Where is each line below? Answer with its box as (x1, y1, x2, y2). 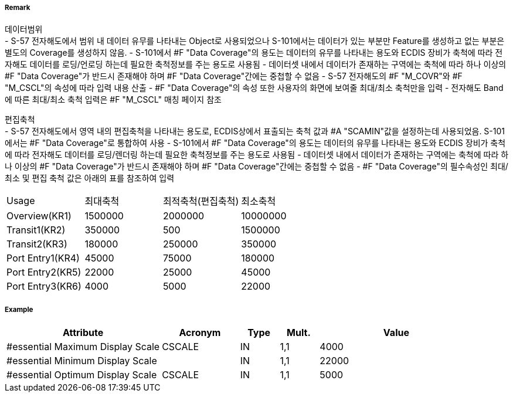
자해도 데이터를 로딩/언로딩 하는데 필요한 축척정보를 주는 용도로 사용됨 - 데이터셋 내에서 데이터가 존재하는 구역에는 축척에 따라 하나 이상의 (5, 59, 507, 70)
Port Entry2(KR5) (6, 266, 81, 279)
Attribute (62, 327, 104, 339)
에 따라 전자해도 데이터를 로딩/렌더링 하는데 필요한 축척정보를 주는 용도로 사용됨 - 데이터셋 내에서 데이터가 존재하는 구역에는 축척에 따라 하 (5, 150, 509, 160)
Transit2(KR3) (6, 238, 67, 250)
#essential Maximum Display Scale (6, 341, 160, 353)
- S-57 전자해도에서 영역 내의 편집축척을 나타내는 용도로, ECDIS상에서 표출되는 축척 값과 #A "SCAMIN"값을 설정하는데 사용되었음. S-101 (5, 126, 505, 137)
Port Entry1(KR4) (6, 252, 80, 264)
